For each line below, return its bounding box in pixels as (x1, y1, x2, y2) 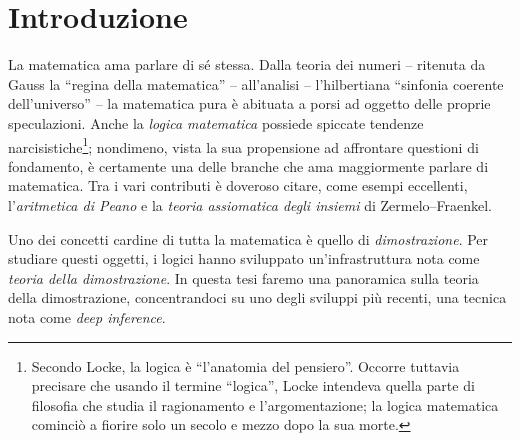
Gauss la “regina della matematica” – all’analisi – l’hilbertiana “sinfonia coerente (8, 73, 504, 94)
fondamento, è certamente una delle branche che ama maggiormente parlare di (8, 155, 489, 176)
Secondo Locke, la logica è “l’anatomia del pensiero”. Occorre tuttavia (31, 355, 460, 376)
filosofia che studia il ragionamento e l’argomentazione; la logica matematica (31, 394, 499, 415)
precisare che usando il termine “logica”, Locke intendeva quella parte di (31, 375, 475, 396)
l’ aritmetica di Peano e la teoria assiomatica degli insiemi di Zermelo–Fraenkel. (8, 194, 493, 215)
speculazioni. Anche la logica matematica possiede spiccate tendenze (8, 112, 424, 133)
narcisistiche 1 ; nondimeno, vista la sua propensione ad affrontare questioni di (8, 133, 479, 157)
